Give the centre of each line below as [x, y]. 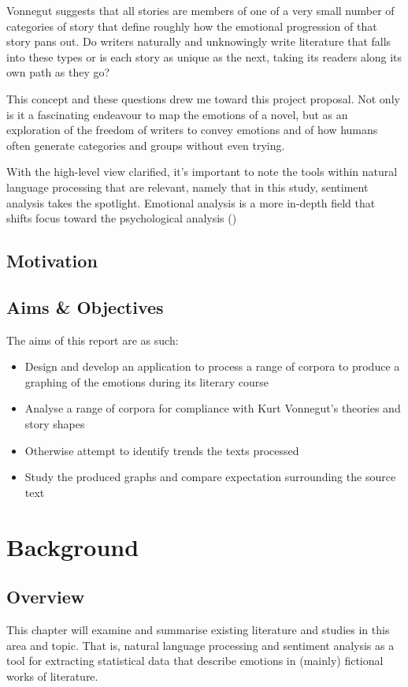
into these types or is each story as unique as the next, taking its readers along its [204, 56]
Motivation [52, 261]
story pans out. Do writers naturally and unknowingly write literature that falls [199, 41]
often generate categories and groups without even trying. [146, 145]
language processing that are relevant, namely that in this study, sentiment [187, 187]
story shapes [55, 424]
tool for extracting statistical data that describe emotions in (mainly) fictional [195, 661]
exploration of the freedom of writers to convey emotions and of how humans [192, 130]
